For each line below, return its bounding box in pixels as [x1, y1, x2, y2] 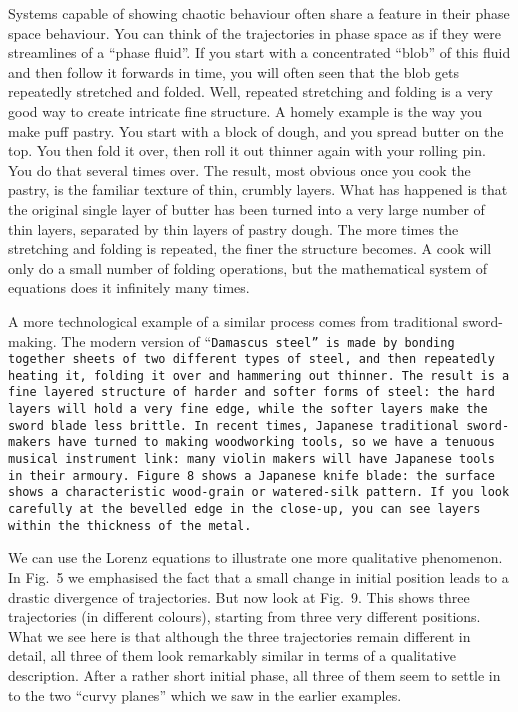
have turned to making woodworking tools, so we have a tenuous [58, 435, 495, 450]
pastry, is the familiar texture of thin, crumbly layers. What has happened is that [8, 179, 508, 200]
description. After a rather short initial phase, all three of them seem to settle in [8, 664, 501, 685]
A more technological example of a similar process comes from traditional [8, 310, 459, 331]
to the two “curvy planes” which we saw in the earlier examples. [8, 684, 402, 705]
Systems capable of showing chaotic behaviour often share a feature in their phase [8, 3, 510, 23]
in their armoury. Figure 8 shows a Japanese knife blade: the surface [8, 468, 495, 483]
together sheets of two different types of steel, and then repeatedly [8, 352, 495, 367]
